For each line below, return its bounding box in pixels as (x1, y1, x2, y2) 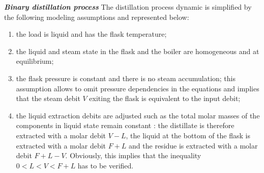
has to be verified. (77, 160, 134, 170)
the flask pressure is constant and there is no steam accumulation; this (16, 72, 236, 83)
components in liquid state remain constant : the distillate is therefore (16, 120, 234, 131)
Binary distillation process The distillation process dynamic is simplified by (4, 2, 252, 12)
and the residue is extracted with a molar (129, 140, 258, 151)
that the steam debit (16, 93, 80, 104)
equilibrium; (16, 56, 54, 66)
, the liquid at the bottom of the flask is (126, 130, 250, 140)
